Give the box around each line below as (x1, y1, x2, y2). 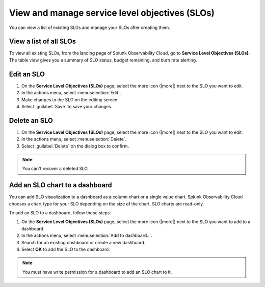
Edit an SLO (9, 70, 45, 78)
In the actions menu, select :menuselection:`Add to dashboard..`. (21, 232, 152, 238)
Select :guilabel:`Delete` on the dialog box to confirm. (21, 143, 130, 149)
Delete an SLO (9, 116, 53, 125)
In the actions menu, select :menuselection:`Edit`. (21, 90, 121, 96)
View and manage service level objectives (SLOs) (9, 7, 215, 18)
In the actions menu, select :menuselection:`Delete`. (21, 136, 127, 142)
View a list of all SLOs (9, 37, 76, 46)
